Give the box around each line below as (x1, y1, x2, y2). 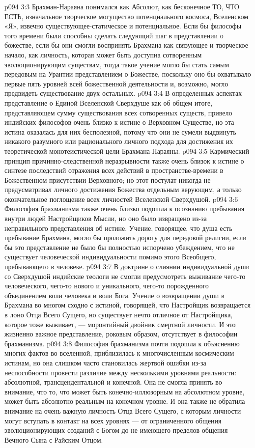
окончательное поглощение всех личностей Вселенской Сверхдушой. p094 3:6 (4, 194, 238, 204)
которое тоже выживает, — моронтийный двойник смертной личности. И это (4, 319, 236, 329)
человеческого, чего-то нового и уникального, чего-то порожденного (4, 280, 209, 291)
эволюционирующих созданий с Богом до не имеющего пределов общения (4, 425, 228, 435)
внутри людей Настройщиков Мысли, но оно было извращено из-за (4, 213, 207, 224)
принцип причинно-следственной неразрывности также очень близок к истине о (4, 155, 244, 166)
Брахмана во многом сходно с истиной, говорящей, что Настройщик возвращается (4, 300, 251, 310)
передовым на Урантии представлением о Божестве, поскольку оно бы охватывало (4, 69, 251, 79)
